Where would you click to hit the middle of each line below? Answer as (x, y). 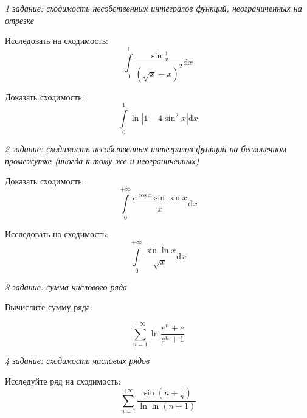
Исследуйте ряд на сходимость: (63, 381)
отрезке (20, 20)
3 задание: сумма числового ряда (66, 286)
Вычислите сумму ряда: (49, 307)
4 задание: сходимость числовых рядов (78, 361)
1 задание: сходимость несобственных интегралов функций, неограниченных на (153, 8)
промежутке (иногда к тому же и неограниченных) (102, 160)
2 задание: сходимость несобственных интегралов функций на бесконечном (146, 149)
